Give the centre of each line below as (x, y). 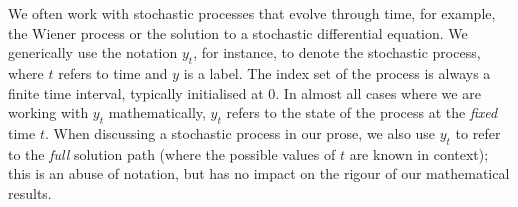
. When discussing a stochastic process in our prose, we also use (240, 132)
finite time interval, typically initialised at (136, 92)
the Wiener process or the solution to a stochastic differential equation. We (238, 32)
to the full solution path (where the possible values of (172, 153)
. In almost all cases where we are (378, 92)
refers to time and (113, 72)
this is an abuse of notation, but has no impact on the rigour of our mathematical (259, 173)
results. (30, 192)
